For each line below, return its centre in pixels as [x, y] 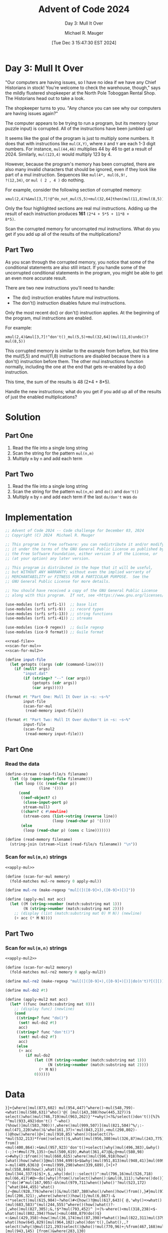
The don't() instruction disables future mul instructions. [69, 303]
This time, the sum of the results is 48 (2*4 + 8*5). [58, 382]
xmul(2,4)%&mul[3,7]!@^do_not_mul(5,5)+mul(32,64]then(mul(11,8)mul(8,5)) [85, 199]
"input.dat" [36, 674]
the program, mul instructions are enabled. [49, 318]
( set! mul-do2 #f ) [37, 1037]
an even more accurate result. [36, 278]
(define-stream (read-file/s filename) [47, 774]
